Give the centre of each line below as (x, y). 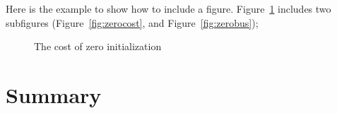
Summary (54, 94)
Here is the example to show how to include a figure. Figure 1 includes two (168, 8)
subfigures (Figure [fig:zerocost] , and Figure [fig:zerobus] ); (132, 22)
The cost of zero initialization (98, 46)
